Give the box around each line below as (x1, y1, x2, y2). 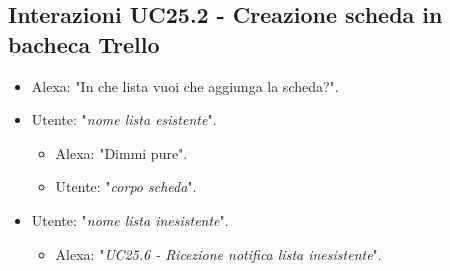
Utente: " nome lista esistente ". (31, 109, 217, 130)
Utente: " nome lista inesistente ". (31, 209, 229, 230)
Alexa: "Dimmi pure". (55, 142, 188, 163)
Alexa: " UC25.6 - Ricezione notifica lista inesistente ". (55, 243, 382, 264)
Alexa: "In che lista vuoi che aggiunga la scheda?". (31, 75, 339, 96)
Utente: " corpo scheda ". (55, 176, 197, 197)
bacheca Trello (8, 28, 160, 59)
